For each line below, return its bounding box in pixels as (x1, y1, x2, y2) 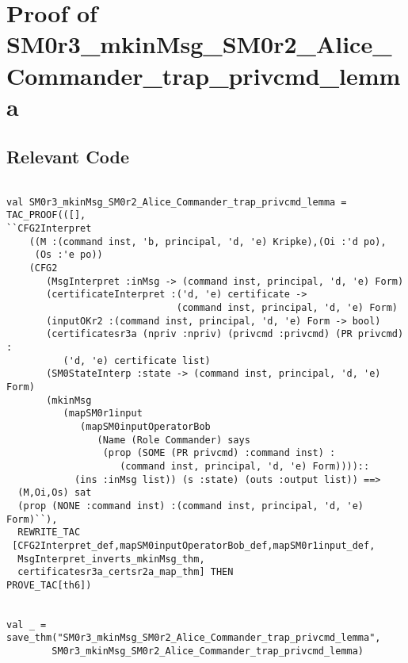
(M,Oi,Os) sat (17, 487, 92, 499)
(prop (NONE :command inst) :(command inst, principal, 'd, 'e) (17, 500, 364, 512)
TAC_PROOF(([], (6, 209, 86, 221)
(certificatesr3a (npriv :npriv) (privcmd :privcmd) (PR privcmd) (46, 328, 404, 340)
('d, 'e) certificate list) (63, 354, 211, 366)
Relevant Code (6, 144, 129, 169)
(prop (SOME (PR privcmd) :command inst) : (102, 447, 336, 459)
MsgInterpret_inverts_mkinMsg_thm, (17, 553, 205, 565)
